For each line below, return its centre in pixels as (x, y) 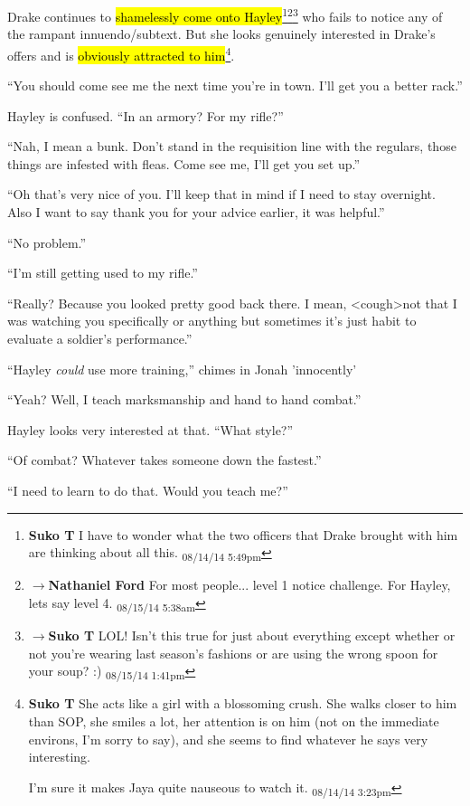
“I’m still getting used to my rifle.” (103, 273)
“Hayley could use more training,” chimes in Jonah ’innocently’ (182, 369)
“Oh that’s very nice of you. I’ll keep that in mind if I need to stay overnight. (221, 194)
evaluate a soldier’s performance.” (100, 339)
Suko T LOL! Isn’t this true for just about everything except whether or (252, 635)
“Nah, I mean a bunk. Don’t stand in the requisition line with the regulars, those (232, 146)
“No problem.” (47, 242)
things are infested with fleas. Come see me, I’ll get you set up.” (184, 163)
